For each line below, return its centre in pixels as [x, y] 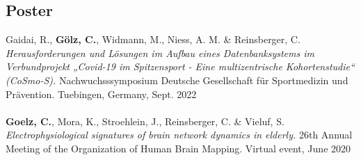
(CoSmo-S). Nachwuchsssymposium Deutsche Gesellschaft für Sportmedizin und [177, 80]
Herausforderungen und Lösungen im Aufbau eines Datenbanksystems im [160, 53]
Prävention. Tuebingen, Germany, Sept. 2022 [101, 94]
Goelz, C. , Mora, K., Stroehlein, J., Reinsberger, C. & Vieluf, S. [145, 121]
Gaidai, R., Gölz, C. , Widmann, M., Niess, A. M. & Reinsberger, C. [153, 39]
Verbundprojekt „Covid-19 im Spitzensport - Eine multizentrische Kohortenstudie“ [180, 66]
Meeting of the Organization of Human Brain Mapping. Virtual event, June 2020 [178, 148]
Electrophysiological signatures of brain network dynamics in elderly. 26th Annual [179, 135]
